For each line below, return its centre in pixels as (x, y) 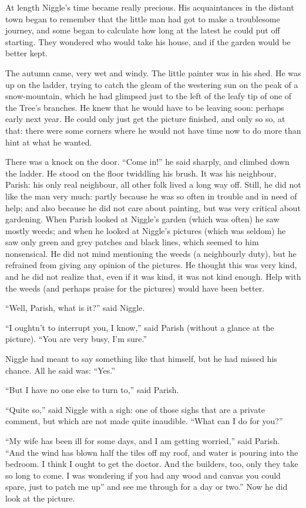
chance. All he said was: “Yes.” (60, 370)
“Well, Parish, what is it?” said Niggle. (75, 308)
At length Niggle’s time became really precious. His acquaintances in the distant (150, 7)
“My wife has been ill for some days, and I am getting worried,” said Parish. (143, 441)
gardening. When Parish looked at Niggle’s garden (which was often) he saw (142, 219)
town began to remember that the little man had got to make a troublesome (143, 18)
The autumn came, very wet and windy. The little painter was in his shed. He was (153, 72)
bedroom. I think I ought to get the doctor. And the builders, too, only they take (152, 464)
